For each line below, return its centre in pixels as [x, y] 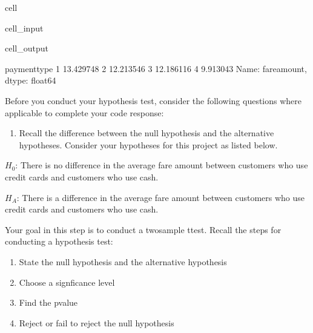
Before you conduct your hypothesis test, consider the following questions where [153, 100]
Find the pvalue [48, 302]
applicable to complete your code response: [84, 112]
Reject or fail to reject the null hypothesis [97, 322]
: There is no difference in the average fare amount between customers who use [162, 165]
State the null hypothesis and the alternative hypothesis [123, 261]
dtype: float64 [31, 80]
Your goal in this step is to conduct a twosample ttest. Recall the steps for [143, 229]
